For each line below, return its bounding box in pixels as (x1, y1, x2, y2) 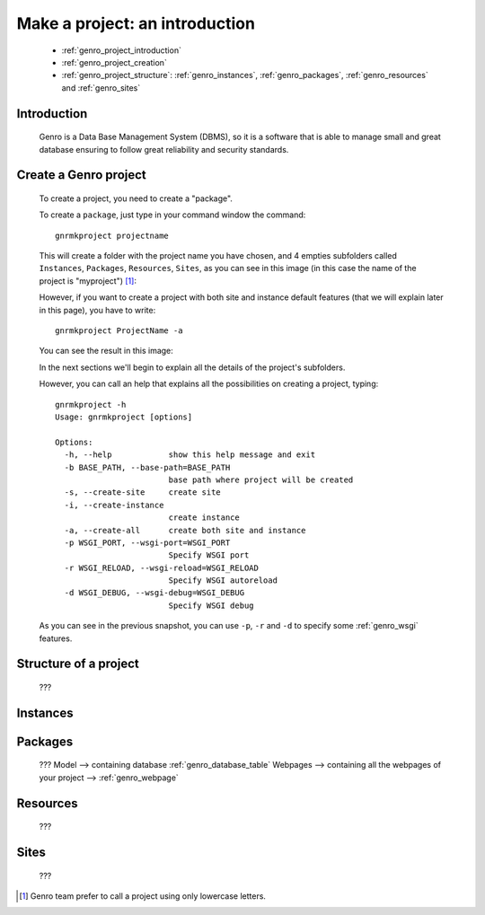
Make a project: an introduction (16, 13, 256, 33)
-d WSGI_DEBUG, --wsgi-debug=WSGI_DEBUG (64, 588, 245, 598)
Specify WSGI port (168, 550, 250, 560)
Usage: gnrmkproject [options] (55, 412, 193, 422)
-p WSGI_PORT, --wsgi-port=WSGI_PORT (64, 537, 231, 548)
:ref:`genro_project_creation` (61, 57, 168, 67)
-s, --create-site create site (64, 488, 222, 497)
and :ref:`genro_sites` (61, 82, 141, 93)
